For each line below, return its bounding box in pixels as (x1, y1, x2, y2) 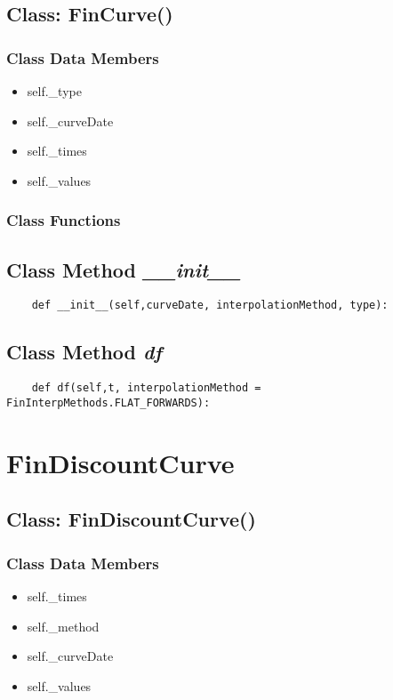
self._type (27, 82, 82, 100)
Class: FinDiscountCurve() (6, 505, 256, 533)
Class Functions (6, 209, 121, 231)
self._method (27, 616, 100, 635)
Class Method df (6, 338, 162, 366)
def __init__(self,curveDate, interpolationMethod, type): (31, 299, 389, 312)
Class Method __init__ (6, 255, 241, 283)
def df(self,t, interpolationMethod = (31, 382, 261, 395)
